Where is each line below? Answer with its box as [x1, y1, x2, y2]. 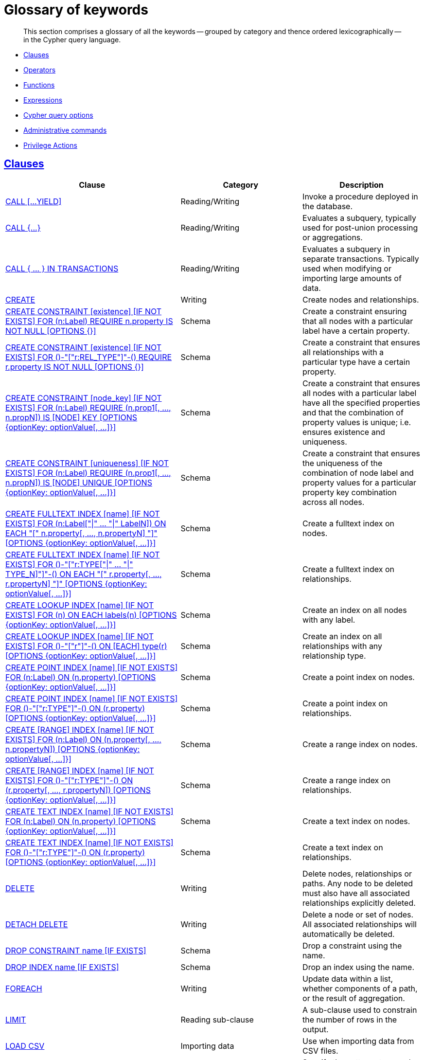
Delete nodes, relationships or [302, 868, 412, 879]
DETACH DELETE [5, 919, 68, 929]
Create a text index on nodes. [302, 816, 410, 826]
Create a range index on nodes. [302, 739, 418, 749]
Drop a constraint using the [302, 940, 402, 951]
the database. [302, 201, 353, 211]
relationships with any [302, 641, 383, 651]
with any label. [302, 614, 355, 625]
